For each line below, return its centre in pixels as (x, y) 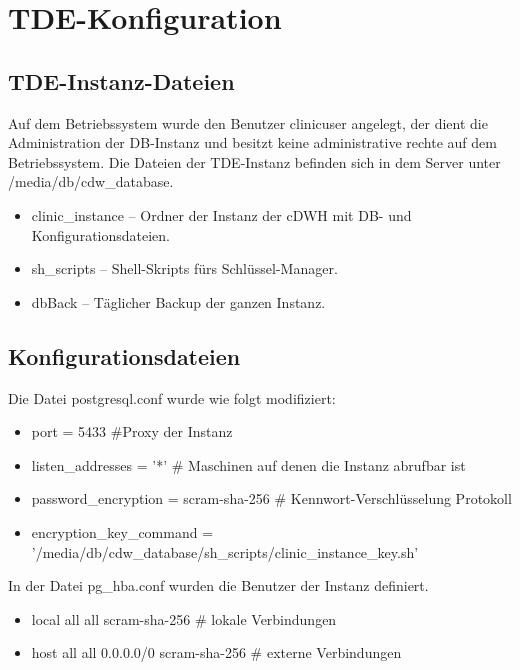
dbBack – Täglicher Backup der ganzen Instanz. (178, 301)
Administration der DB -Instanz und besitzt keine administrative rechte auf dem (252, 142)
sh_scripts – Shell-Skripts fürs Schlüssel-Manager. (184, 268)
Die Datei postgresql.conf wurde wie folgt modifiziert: (172, 397)
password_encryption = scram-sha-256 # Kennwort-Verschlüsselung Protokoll (271, 498)
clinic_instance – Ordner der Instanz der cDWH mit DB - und (221, 214)
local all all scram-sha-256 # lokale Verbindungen (184, 618)
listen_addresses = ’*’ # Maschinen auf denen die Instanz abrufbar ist (248, 464)
